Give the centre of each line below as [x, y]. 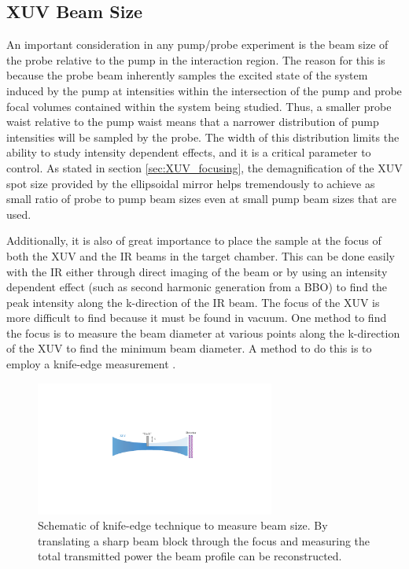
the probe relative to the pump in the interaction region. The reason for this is [196, 59]
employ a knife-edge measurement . [91, 364]
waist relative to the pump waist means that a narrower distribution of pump [193, 122]
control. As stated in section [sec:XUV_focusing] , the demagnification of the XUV [204, 167]
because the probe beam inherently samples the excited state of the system [187, 75]
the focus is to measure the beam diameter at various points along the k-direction [203, 333]
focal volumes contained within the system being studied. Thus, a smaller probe [199, 106]
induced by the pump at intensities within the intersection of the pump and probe [204, 90]
